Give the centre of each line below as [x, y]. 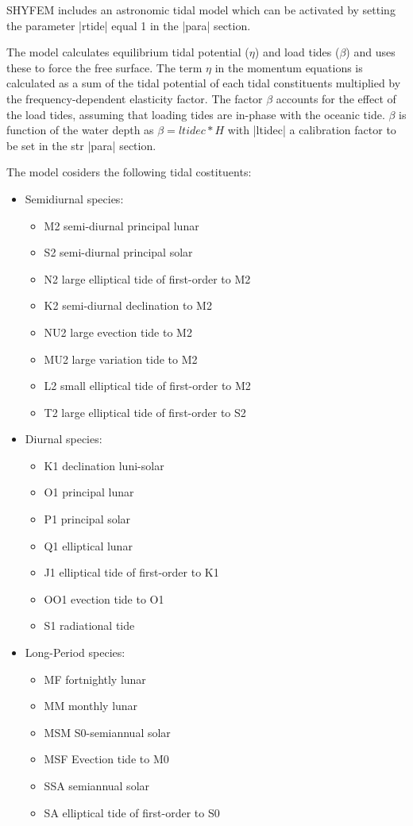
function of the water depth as [80, 130]
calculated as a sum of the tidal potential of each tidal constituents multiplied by [204, 83]
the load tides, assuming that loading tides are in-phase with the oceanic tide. [196, 114]
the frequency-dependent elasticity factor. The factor [135, 98]
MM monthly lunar [91, 706]
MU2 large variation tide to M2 [121, 359]
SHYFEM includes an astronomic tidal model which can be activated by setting [201, 10]
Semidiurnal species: [74, 198]
